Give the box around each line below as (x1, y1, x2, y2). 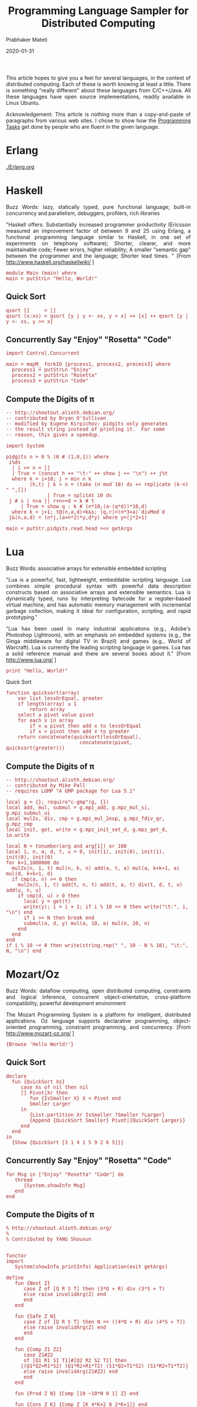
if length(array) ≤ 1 (18, 701, 77, 707)
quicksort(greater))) (6, 745, 65, 751)
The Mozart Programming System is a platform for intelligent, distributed (6, 1011, 191, 1018)
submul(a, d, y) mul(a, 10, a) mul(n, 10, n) (23, 921, 151, 926)
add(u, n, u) (6, 887, 42, 893)
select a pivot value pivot (18, 712, 94, 718)
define (6, 1275, 24, 1281)
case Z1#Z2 (23, 1352, 53, 1358)
